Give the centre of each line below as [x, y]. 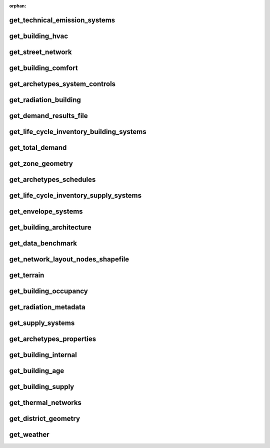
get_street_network [40, 52]
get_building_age [37, 371]
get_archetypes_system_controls [62, 84]
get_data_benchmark [43, 243]
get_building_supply [42, 387]
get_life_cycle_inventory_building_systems [78, 132]
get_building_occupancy [49, 291]
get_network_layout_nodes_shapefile [69, 259]
